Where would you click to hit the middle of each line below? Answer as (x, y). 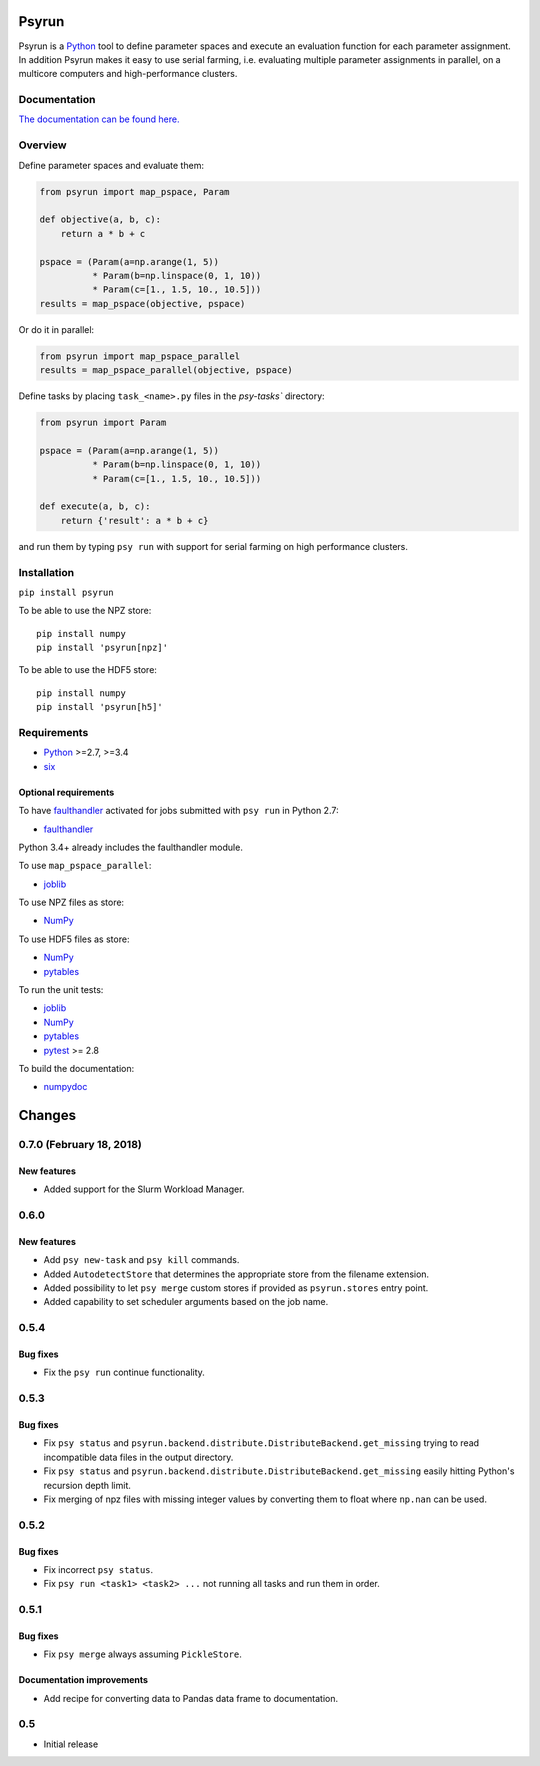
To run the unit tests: (61, 990)
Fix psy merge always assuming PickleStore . (142, 1654)
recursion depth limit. (87, 1485)
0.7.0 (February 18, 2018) (80, 1145)
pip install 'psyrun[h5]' (100, 707)
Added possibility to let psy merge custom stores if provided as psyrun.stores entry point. (236, 1288)
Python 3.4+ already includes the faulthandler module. (131, 847)
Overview (42, 145)
